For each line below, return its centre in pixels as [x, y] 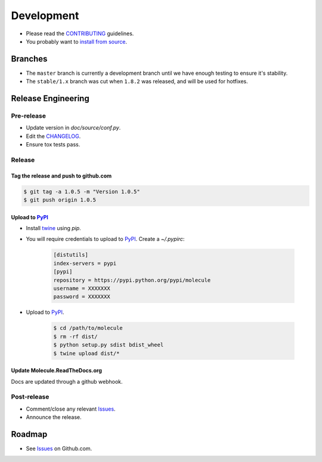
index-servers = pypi [85, 263]
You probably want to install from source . [77, 41]
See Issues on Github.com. [59, 448]
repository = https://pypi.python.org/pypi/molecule [132, 280]
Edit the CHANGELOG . [53, 136]
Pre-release [29, 116]
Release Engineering [50, 99]
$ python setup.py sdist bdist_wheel [109, 345]
